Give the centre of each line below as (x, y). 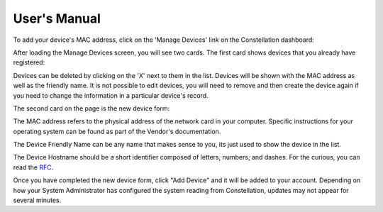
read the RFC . (33, 167)
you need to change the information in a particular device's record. (111, 95)
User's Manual (57, 18)
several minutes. (37, 200)
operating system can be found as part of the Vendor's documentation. (117, 131)
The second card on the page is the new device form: (91, 108)
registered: (29, 62)
